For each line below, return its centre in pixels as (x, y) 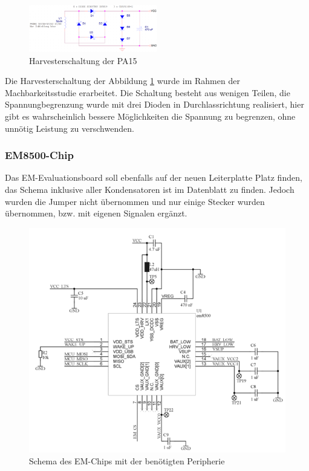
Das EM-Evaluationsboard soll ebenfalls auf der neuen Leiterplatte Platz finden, (154, 177)
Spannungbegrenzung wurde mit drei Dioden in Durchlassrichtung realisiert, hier (154, 104)
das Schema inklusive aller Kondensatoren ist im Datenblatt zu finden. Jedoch (150, 190)
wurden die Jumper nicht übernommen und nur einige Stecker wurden (135, 201)
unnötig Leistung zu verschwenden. (70, 128)
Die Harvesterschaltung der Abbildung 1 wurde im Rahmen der (122, 81)
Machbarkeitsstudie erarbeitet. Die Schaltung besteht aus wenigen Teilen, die (148, 92)
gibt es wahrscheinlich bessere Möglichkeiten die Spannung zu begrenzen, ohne (150, 116)
